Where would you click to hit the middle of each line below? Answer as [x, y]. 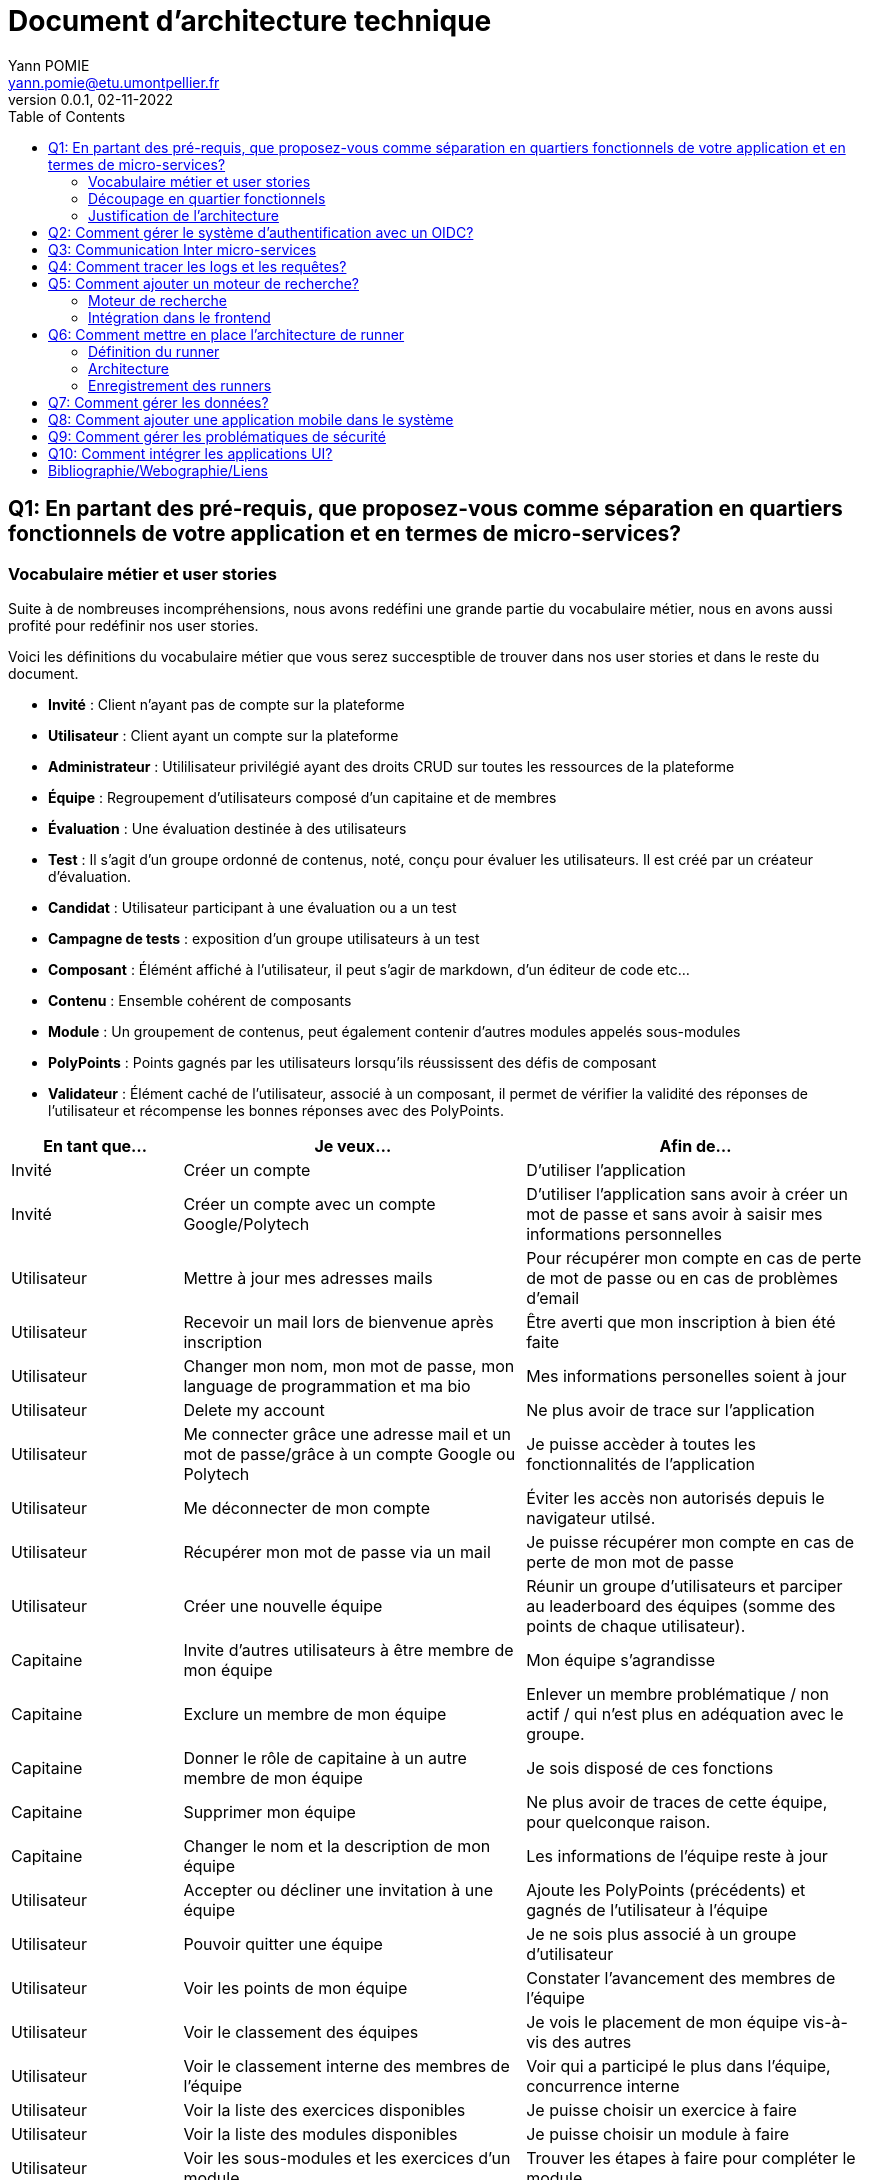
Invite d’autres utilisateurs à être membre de [348, 1649]
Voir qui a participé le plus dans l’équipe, [678, 2065]
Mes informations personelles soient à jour [686, 1375]
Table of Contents [67, 116]
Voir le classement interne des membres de [346, 2065]
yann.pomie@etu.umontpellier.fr [114, 82]
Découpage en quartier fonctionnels [207, 198]
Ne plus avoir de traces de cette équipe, [677, 1801]
